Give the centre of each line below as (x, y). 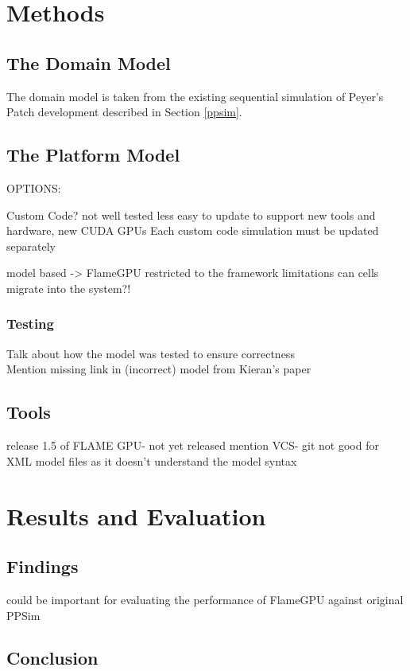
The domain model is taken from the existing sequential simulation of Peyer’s (195, 96)
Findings (43, 566)
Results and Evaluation (136, 515)
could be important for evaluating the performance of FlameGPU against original (205, 599)
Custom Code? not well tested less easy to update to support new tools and (191, 215)
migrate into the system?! (69, 288)
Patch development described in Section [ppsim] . (124, 112)
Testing (30, 324)
